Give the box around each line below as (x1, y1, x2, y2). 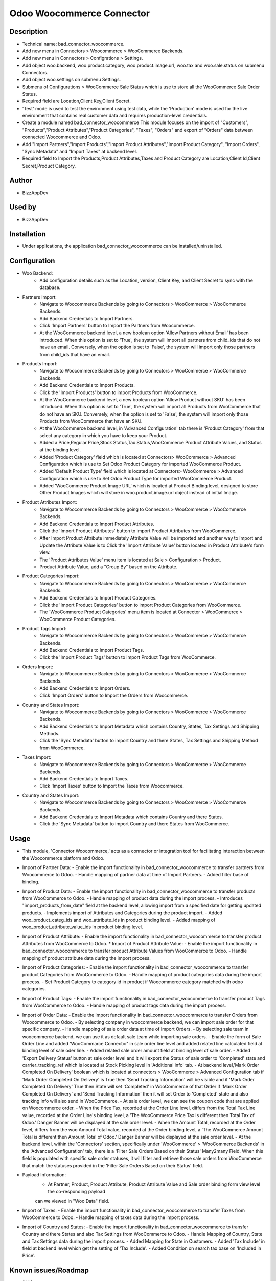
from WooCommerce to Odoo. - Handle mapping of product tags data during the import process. (22, 1002, 226, 1008)
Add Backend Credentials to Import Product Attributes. (39, 521, 154, 527)
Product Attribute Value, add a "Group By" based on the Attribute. (39, 564, 178, 570)
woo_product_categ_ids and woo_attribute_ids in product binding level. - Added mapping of (22, 917, 216, 923)
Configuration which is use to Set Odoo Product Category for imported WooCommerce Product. (39, 461, 241, 467)
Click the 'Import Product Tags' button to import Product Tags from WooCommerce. (39, 654, 216, 660)
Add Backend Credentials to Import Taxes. (39, 775, 129, 781)
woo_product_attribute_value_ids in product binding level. (22, 924, 143, 930)
